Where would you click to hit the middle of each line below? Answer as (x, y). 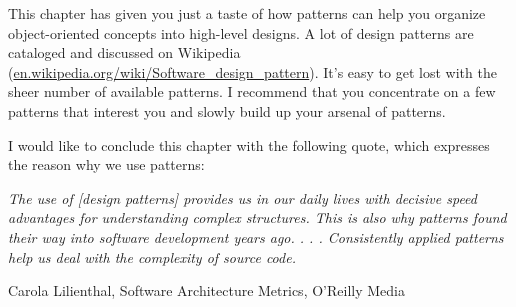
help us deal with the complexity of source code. (152, 256)
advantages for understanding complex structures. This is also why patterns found (257, 217)
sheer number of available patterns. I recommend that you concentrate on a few (252, 91)
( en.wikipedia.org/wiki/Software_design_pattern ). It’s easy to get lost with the (252, 71)
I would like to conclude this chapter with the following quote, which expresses (249, 144)
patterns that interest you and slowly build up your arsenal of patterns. (227, 110)
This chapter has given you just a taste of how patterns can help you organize (247, 13)
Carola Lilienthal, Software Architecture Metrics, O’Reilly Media (206, 290)
